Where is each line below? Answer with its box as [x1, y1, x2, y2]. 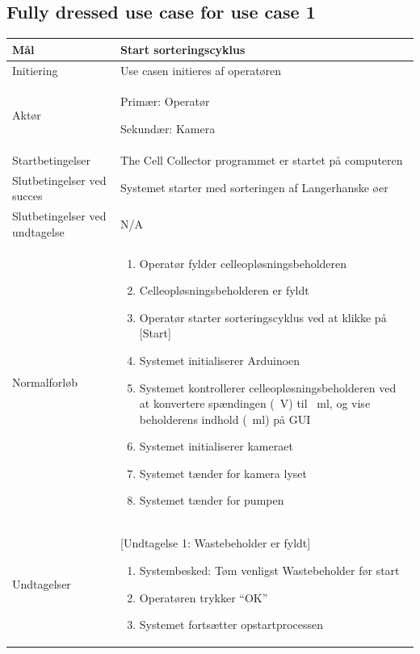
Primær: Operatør [120, 93, 210, 110]
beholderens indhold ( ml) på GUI [139, 410, 311, 427]
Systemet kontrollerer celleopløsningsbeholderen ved [139, 379, 397, 396]
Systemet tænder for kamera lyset [139, 464, 307, 481]
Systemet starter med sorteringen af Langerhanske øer [120, 179, 388, 196]
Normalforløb [12, 373, 78, 390]
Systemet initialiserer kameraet [139, 438, 293, 455]
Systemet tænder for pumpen [139, 492, 284, 509]
